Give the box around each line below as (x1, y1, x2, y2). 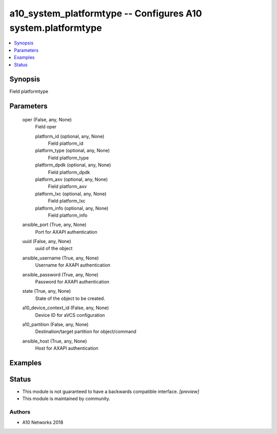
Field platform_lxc (48, 198, 86, 204)
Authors (9, 408, 31, 416)
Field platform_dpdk (48, 169, 90, 175)
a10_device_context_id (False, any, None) (22, 305, 109, 311)
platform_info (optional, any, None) (35, 205, 109, 211)
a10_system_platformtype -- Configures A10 (9, 8, 202, 19)
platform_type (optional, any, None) (35, 147, 110, 154)
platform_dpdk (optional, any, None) (35, 162, 111, 168)
